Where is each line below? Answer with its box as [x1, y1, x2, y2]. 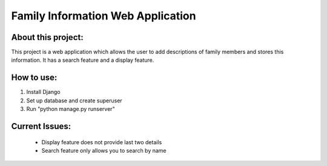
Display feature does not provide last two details [41, 138, 162, 145]
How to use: [11, 73, 58, 83]
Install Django [26, 88, 61, 96]
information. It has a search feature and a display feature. [11, 56, 154, 64]
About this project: [11, 32, 84, 42]
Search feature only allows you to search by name [41, 147, 167, 154]
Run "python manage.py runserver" [26, 105, 115, 113]
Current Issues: [11, 121, 71, 131]
